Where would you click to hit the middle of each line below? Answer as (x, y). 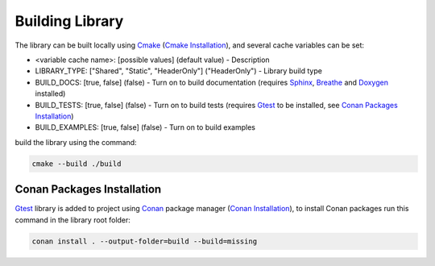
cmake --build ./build (77, 164)
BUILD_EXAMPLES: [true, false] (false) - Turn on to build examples (145, 127)
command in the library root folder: (72, 220)
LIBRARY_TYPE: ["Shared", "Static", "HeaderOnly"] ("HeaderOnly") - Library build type (178, 71)
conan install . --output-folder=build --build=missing (145, 241)
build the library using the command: (76, 142)
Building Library (69, 21)
